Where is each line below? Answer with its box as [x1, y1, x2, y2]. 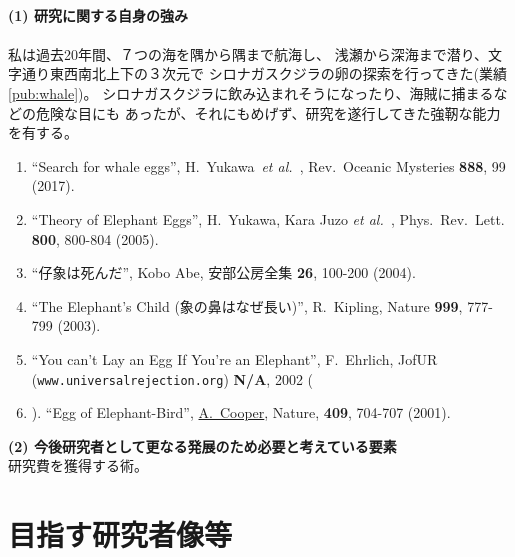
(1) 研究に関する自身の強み [8, 4, 188, 25]
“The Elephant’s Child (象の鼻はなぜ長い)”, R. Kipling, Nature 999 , [31, 295, 463, 316]
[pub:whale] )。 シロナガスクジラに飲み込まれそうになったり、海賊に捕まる [8, 82, 494, 103]
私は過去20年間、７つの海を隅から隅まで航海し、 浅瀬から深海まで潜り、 [8, 43, 489, 64]
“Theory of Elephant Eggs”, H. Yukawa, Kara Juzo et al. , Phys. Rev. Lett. [31, 208, 505, 229]
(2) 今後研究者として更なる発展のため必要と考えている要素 [8, 435, 397, 456]
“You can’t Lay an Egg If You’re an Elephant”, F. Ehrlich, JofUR [31, 348, 438, 369]
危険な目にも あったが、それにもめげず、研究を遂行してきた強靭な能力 [35, 102, 501, 123]
